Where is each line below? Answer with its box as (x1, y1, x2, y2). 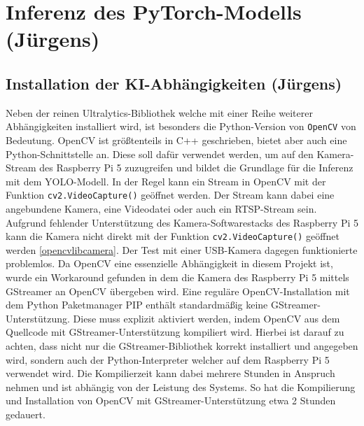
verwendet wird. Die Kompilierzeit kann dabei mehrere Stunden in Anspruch (6, 366, 335, 381)
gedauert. (6, 407, 45, 422)
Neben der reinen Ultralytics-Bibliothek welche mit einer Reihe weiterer (6, 105, 313, 120)
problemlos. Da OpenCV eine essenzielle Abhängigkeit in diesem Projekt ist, (6, 256, 333, 271)
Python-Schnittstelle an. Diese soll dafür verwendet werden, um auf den (6, 146, 314, 161)
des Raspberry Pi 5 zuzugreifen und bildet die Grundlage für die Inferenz (39, 160, 353, 175)
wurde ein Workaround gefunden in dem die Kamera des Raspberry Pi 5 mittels (6, 270, 349, 285)
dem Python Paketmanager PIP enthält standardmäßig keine (6, 297, 268, 312)
